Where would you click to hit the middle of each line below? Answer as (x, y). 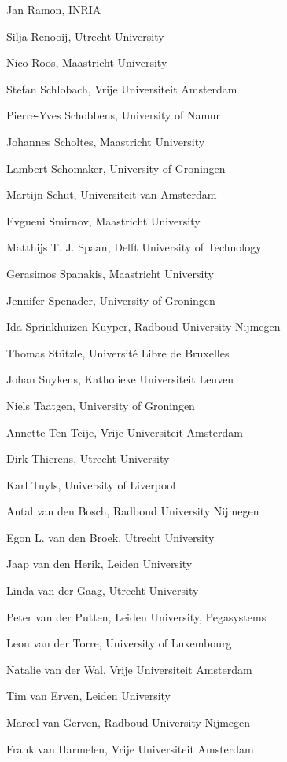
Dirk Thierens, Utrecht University (88, 458)
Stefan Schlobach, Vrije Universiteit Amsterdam (122, 88)
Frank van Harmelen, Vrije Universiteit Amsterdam (130, 748)
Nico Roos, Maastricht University (87, 62)
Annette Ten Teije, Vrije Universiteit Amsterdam (125, 432)
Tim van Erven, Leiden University (88, 696)
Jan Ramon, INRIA (54, 9)
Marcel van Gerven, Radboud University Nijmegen (129, 722)
